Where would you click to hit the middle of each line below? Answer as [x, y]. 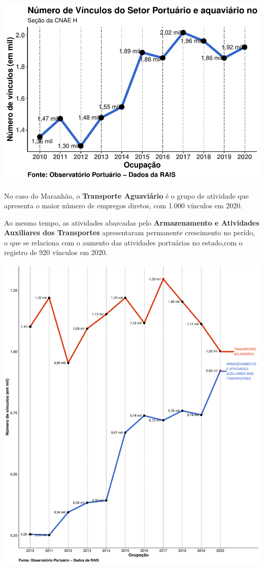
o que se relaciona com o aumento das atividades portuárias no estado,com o [123, 242]
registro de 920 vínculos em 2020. [56, 252]
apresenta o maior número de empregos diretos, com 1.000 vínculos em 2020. [123, 206]
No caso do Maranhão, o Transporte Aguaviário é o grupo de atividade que [126, 195]
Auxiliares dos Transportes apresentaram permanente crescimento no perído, [130, 232]
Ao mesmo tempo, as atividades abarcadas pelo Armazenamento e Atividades [132, 222]
